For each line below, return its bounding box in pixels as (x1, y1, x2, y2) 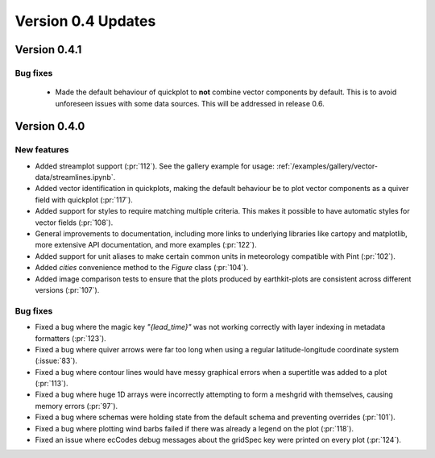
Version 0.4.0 (14, 119, 85, 133)
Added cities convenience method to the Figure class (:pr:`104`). (35, 263, 249, 273)
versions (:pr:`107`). (35, 285, 100, 294)
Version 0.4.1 (14, 43, 82, 56)
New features (14, 144, 69, 156)
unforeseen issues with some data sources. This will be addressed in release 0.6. (55, 98, 325, 108)
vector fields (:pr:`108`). (35, 218, 114, 227)
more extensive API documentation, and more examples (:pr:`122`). (35, 240, 257, 250)
